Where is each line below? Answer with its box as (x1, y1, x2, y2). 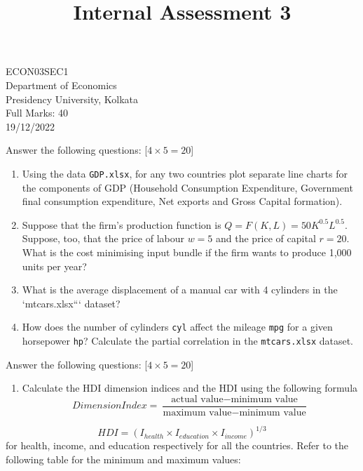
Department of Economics (6, 77, 117, 92)
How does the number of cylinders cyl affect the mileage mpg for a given (22, 319, 333, 334)
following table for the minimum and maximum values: (6, 452, 241, 466)
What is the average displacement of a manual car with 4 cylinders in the (22, 282, 338, 297)
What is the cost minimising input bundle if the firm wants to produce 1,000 (22, 244, 352, 259)
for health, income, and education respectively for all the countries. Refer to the (6, 438, 348, 453)
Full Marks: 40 (6, 105, 68, 120)
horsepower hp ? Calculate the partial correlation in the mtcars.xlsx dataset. (22, 333, 354, 347)
